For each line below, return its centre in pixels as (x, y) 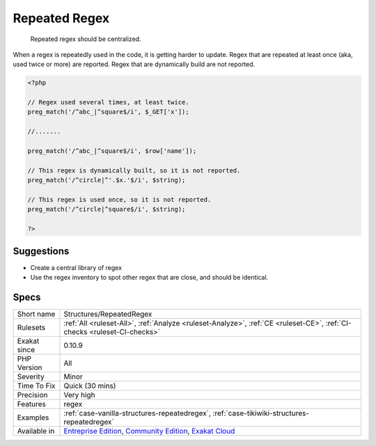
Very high (79, 395)
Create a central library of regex (76, 267)
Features (32, 404)
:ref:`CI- (338, 323)
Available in (36, 431)
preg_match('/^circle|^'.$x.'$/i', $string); (107, 180)
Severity (31, 376)
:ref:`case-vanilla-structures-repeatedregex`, (138, 413)
